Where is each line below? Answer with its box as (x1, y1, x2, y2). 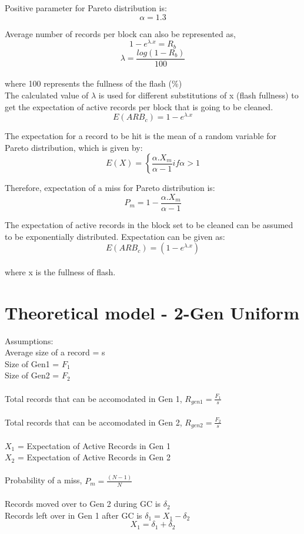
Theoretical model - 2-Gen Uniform (5, 300, 299, 324)
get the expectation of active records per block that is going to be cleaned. (5, 100, 273, 113)
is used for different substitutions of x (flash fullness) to (98, 88, 299, 101)
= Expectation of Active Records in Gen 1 (17, 439, 171, 451)
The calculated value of (5, 88, 89, 101)
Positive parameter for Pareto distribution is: (5, 2, 167, 14)
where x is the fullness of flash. (5, 265, 116, 278)
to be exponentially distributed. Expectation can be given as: (5, 230, 225, 242)
